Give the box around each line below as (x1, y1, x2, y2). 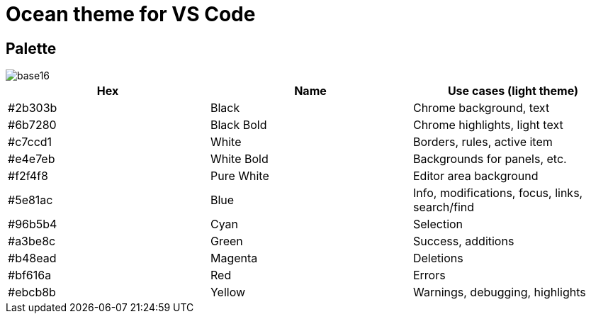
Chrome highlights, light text (412, 118, 563, 133)
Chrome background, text (412, 101, 550, 116)
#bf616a (8, 268, 52, 283)
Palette (6, 39, 57, 57)
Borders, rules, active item (412, 135, 553, 150)
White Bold (210, 152, 269, 167)
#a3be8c (8, 234, 56, 249)
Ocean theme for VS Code (6, 2, 256, 26)
